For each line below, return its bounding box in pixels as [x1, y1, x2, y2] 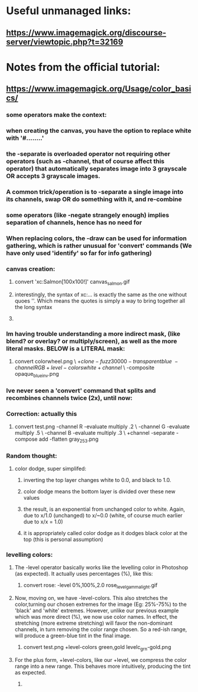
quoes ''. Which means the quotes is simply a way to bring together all [14, 297, 186, 304]
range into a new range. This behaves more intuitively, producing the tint [14, 663, 191, 670]
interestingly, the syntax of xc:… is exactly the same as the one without [14, 291, 187, 298]
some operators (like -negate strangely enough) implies [6, 211, 170, 219]
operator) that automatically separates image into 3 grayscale [6, 164, 187, 172]
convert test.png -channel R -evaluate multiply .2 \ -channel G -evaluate [14, 423, 190, 430]
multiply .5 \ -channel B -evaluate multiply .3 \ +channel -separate [14, 429, 175, 437]
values [23, 494, 40, 501]
